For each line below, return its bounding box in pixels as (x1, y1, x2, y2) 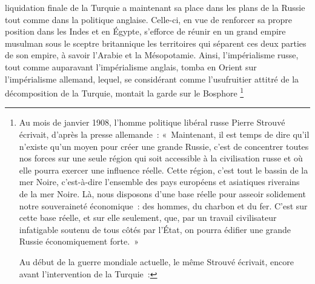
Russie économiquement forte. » (19, 235, 139, 248)
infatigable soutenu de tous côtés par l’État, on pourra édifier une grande (19, 223, 291, 235)
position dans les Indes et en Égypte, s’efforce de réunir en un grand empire (5, 25, 286, 38)
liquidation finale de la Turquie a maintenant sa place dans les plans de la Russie (5, 1, 305, 13)
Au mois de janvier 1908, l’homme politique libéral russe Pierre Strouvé (19, 116, 285, 129)
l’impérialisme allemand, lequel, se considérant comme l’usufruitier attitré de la (5, 72, 299, 85)
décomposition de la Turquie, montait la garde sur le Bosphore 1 (5, 85, 244, 99)
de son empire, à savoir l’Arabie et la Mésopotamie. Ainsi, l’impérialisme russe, (5, 49, 299, 61)
